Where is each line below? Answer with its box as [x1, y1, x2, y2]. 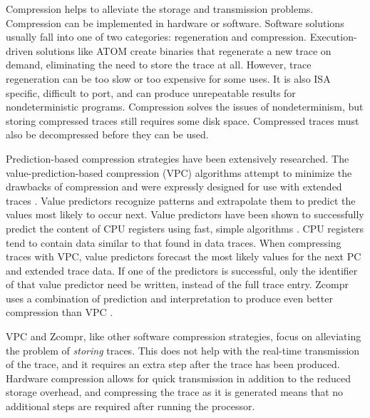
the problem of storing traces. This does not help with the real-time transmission [6, 342, 360, 357]
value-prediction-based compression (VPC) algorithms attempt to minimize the [6, 165, 352, 180]
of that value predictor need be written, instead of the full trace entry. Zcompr [6, 277, 349, 292]
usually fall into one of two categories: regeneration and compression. [6, 29, 307, 44]
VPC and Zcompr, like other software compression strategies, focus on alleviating [6, 329, 361, 344]
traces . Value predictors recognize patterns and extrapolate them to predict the [6, 193, 356, 208]
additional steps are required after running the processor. [6, 399, 255, 414]
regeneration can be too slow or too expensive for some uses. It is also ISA [6, 71, 331, 86]
